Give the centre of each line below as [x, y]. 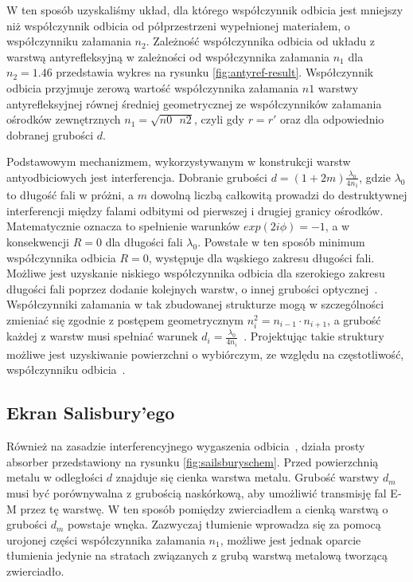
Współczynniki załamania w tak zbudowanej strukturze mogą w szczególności [195, 304]
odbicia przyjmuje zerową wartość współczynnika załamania [153, 87]
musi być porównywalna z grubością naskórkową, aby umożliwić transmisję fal [197, 493]
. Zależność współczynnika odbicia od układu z [260, 41]
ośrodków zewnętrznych [64, 119]
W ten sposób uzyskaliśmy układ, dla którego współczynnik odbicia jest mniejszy [205, 10]
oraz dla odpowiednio [332, 119]
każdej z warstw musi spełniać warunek [102, 336]
